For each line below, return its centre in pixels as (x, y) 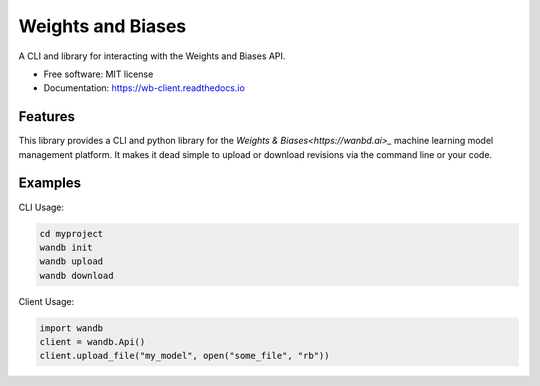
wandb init (66, 247)
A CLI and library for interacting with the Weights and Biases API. (152, 56)
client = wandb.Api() (92, 342)
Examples (50, 183)
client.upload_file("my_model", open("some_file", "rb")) (184, 356)
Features (46, 116)
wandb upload (71, 261)
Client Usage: (46, 301)
